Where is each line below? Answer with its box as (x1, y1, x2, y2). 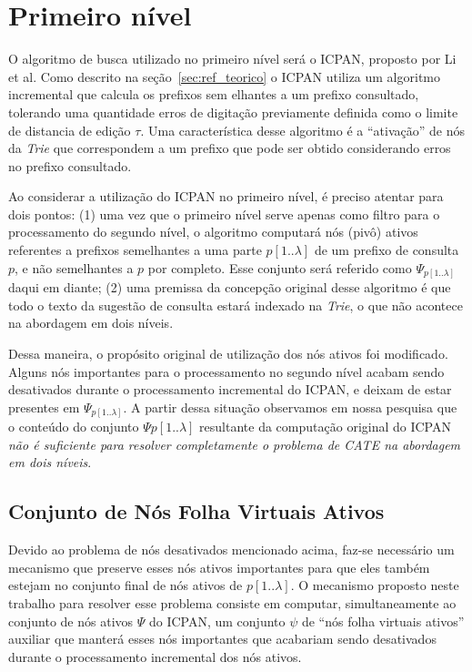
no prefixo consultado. (8, 156, 132, 175)
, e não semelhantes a (15, 258, 134, 277)
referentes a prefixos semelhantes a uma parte (8, 240, 262, 260)
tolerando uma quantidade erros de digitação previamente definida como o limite (8, 102, 458, 121)
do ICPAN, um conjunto (148, 611, 286, 630)
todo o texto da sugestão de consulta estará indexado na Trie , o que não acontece (8, 295, 463, 314)
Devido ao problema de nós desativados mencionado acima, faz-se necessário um (8, 540, 455, 559)
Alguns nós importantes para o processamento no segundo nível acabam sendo (8, 361, 445, 381)
